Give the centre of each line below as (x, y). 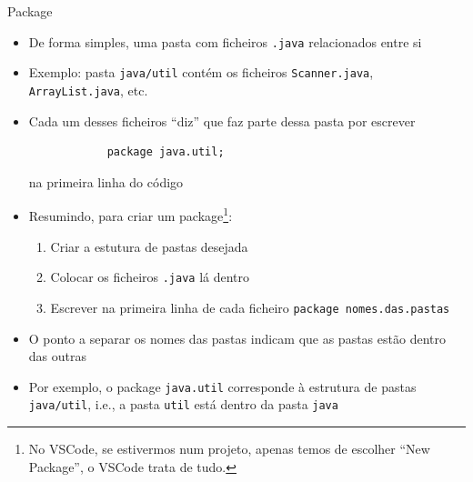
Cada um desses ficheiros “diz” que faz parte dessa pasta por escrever (222, 120)
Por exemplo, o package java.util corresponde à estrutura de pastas (222, 386)
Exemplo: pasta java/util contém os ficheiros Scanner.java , (201, 72)
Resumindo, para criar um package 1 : (131, 214)
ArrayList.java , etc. (88, 90)
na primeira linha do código (106, 181)
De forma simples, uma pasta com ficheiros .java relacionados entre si (225, 41)
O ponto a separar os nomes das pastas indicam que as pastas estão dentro (237, 338)
